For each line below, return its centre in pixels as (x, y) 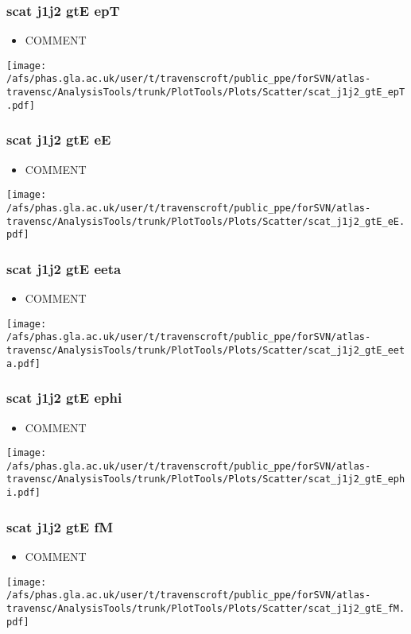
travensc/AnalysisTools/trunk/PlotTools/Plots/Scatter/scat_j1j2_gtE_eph (206, 479)
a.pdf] (23, 363)
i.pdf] (23, 493)
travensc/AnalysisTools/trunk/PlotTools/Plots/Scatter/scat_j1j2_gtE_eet (206, 350)
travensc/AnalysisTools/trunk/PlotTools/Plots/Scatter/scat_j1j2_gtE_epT (206, 93)
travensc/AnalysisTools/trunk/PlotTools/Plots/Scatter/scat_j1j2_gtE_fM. (206, 608)
